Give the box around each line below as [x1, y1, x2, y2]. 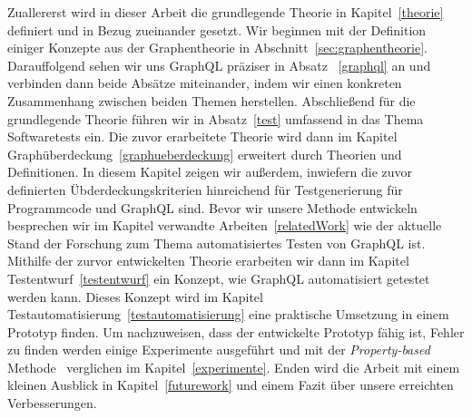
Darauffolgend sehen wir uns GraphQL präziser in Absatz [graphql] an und [7, 55, 431, 74]
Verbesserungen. [7, 394, 97, 413]
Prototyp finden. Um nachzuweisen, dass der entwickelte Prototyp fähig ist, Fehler [7, 322, 465, 341]
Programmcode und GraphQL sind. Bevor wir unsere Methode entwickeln [7, 198, 418, 217]
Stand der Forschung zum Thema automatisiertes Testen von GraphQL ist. [7, 233, 426, 252]
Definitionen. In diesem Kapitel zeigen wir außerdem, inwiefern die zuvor [7, 162, 413, 181]
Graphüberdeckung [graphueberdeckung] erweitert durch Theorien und [7, 144, 402, 163]
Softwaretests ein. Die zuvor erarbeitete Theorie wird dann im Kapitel [7, 127, 398, 146]
